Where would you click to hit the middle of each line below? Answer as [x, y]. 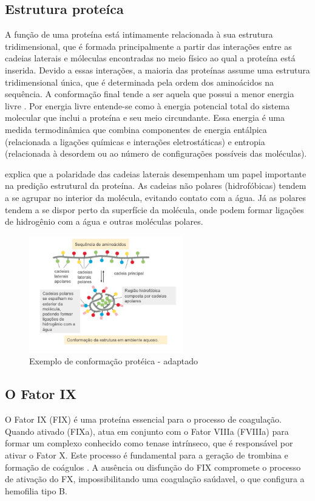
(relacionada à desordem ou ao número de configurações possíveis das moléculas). [156, 153]
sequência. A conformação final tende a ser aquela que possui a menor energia [150, 94]
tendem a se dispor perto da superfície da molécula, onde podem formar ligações [154, 209]
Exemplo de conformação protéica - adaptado [113, 361]
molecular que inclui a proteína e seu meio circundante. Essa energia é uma [145, 118]
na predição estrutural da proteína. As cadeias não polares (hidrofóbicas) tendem [156, 186]
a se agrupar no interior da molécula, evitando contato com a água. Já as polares [156, 197]
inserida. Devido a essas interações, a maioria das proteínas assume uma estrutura [157, 70]
